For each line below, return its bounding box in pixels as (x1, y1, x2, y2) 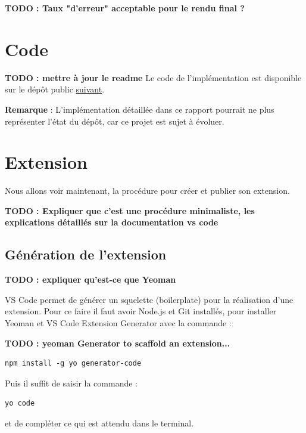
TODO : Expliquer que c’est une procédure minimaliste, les (5, 204, 255, 216)
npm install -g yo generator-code (5, 359, 142, 368)
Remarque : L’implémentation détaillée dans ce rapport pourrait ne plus (5, 103, 274, 115)
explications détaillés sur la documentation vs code (5, 216, 218, 228)
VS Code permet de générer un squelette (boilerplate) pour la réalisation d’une (5, 293, 293, 305)
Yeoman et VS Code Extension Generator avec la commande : (5, 316, 232, 329)
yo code (5, 399, 35, 408)
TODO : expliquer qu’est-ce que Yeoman (5, 273, 176, 286)
